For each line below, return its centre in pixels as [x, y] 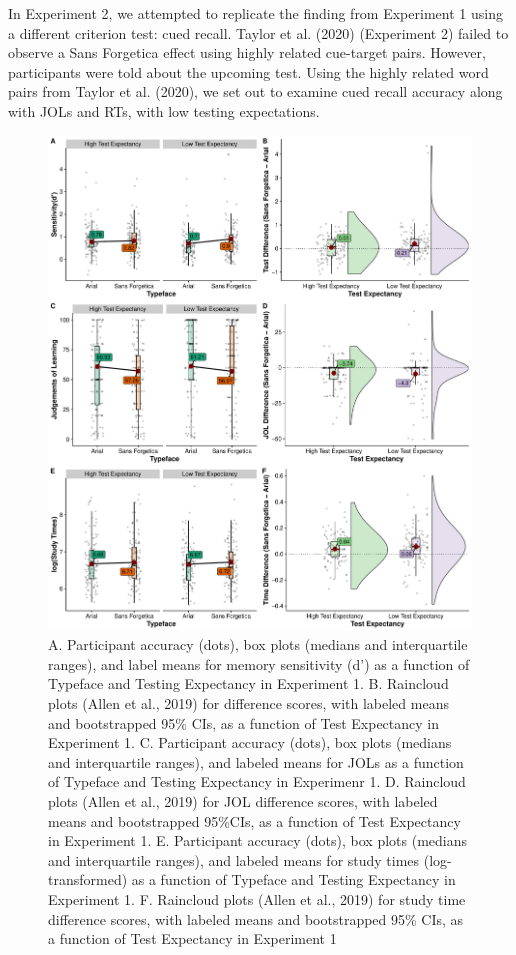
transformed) [88, 879]
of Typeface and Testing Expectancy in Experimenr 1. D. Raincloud [257, 781]
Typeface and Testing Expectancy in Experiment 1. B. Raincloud [248, 683]
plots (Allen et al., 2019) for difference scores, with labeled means [248, 703]
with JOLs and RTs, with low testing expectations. [164, 110]
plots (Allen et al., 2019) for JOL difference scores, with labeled [243, 800]
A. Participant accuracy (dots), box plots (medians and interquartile [258, 644]
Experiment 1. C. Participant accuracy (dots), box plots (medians [250, 742]
